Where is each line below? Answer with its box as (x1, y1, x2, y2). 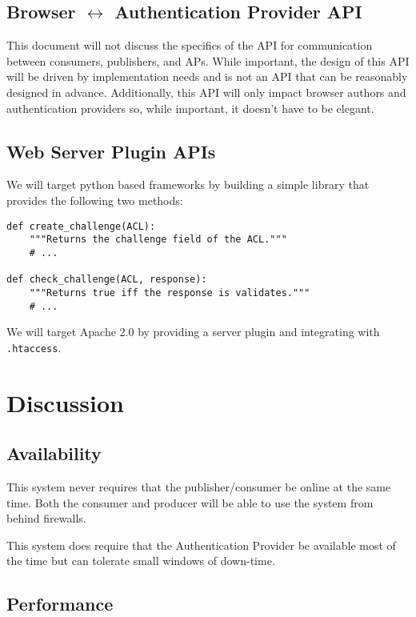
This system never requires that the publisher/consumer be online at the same (6, 478, 391, 495)
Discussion (6, 386, 124, 419)
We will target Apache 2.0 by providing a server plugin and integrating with (6, 323, 380, 340)
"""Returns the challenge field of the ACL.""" (29, 234, 287, 246)
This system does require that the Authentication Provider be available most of (6, 536, 396, 553)
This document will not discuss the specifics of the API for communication (6, 37, 373, 54)
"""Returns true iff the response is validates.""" (29, 286, 310, 298)
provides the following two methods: (6, 191, 183, 208)
